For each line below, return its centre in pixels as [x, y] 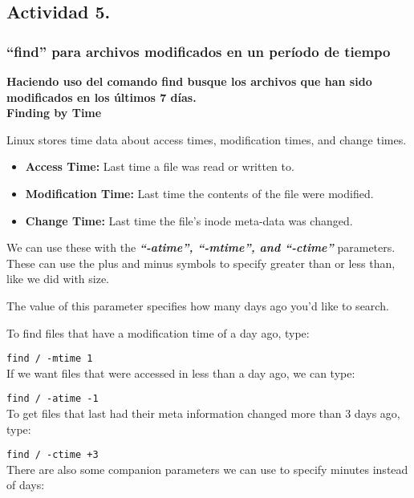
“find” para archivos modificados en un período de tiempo [199, 51]
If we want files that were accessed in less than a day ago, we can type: [181, 372]
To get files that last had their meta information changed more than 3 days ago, [203, 413]
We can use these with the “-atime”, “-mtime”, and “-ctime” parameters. [201, 247]
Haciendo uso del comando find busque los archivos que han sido [189, 81]
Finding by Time [54, 113]
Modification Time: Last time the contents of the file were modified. [199, 193]
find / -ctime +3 [53, 455]
